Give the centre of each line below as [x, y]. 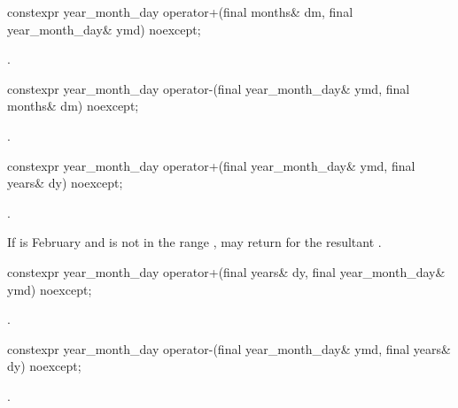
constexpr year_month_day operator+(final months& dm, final [180, 12]
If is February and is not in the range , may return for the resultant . [194, 242]
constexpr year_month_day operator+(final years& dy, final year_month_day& [226, 271]
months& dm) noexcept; [73, 106]
